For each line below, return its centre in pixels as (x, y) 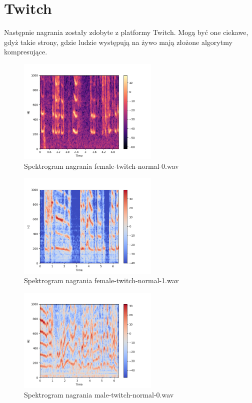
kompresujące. (26, 52)
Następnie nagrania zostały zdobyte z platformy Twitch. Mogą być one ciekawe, (126, 32)
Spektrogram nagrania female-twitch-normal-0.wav (101, 166)
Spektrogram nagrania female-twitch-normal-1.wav (101, 280)
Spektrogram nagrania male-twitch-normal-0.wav (99, 395)
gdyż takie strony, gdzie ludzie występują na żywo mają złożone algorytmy (118, 42)
